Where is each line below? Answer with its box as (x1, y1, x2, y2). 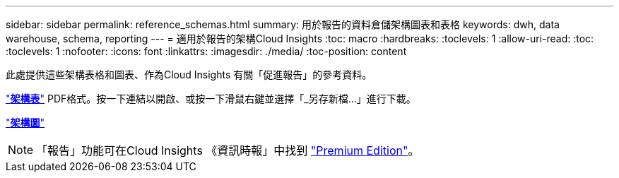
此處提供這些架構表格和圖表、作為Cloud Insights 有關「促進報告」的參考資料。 (6, 69, 372, 81)
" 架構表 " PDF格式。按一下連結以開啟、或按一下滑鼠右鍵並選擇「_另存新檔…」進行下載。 (6, 93, 416, 105)
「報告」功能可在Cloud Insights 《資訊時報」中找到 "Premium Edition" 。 (36, 143, 420, 158)
